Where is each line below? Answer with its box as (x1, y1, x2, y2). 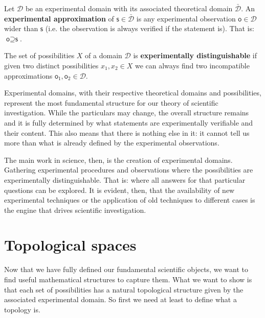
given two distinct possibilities (4, 60, 99, 70)
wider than (4, 23, 38, 34)
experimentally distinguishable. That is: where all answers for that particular (4, 174, 246, 185)
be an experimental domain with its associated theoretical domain (25, 3, 233, 13)
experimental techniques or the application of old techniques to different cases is (4, 194, 255, 205)
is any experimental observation (136, 13, 236, 23)
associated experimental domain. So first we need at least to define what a (4, 294, 237, 305)
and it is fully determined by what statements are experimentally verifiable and (4, 117, 253, 128)
